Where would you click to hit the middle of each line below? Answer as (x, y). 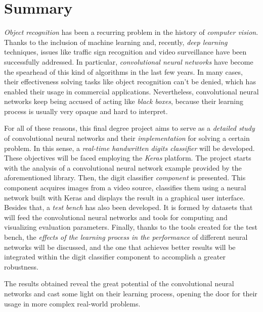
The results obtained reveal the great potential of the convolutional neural (119, 283)
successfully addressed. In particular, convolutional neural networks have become (129, 61)
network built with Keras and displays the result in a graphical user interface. (125, 197)
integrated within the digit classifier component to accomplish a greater (115, 257)
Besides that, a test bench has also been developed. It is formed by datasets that (128, 207)
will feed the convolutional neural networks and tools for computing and (116, 217)
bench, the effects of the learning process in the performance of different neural (126, 237)
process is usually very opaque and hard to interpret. (86, 111)
